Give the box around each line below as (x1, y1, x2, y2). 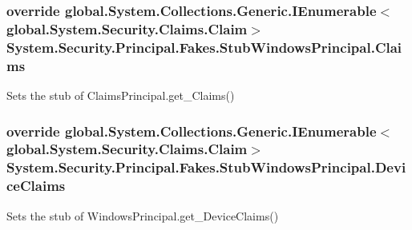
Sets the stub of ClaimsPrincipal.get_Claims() (6, 86, 235, 103)
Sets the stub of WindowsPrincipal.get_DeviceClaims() (6, 207, 279, 224)
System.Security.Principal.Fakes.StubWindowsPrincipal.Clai (6, 37, 402, 57)
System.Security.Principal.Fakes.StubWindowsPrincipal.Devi (6, 157, 406, 177)
